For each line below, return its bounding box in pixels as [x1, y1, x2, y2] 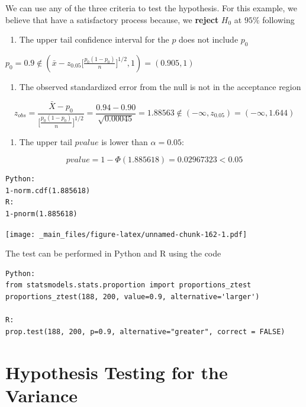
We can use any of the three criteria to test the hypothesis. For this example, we [5, 2, 298, 14]
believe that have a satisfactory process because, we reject [5, 13, 219, 25]
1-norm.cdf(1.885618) [5, 186, 91, 195]
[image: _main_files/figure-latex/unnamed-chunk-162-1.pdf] [5, 230, 247, 239]
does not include [179, 33, 239, 46]
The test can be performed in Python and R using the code [5, 247, 221, 259]
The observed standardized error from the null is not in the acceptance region [19, 80, 301, 92]
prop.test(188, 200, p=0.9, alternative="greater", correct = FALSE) [5, 327, 285, 336]
